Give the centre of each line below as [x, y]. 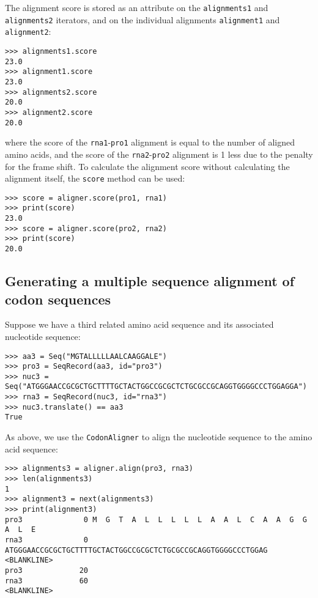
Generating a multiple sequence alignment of [150, 281]
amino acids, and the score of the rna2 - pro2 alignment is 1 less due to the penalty [159, 154]
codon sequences [58, 299]
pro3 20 [47, 570]
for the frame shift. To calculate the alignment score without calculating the [147, 166]
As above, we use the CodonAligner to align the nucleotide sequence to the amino [159, 437]
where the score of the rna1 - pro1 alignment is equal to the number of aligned [150, 142]
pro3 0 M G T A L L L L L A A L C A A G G [156, 519]
